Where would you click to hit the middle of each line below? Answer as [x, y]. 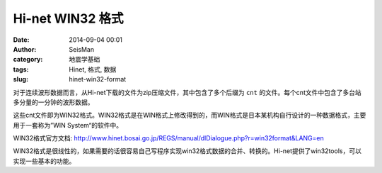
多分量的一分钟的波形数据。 [53, 102]
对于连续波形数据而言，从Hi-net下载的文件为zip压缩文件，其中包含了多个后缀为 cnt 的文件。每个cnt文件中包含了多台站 [187, 92]
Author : [25, 49]
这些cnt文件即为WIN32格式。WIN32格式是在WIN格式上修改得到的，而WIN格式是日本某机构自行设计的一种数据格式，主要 [190, 115]
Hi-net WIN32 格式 [68, 18]
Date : [21, 40]
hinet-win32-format [98, 79]
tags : [21, 69]
